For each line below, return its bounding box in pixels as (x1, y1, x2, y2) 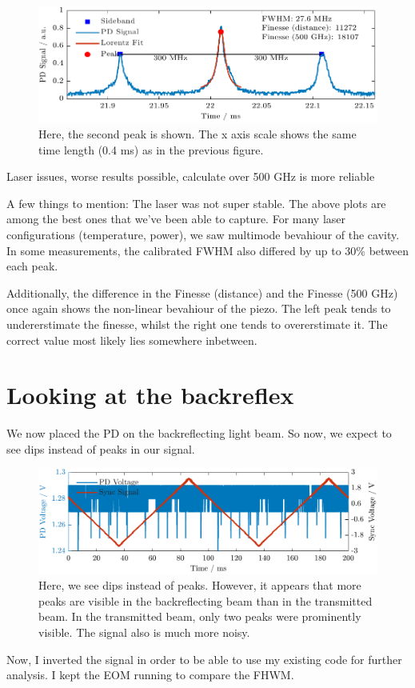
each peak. (6, 258, 58, 274)
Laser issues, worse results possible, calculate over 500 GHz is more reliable (6, 168, 375, 185)
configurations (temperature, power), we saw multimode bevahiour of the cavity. (6, 226, 400, 242)
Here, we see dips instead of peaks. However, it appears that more (38, 577, 361, 594)
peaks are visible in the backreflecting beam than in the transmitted (38, 592, 373, 609)
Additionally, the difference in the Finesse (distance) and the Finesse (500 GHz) (6, 284, 398, 301)
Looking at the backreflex (6, 378, 294, 411)
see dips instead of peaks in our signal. (6, 440, 195, 457)
